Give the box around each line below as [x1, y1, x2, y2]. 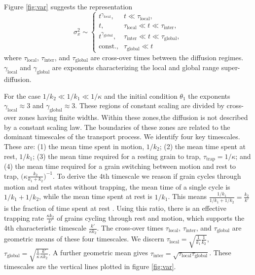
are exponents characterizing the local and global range [52, 62, 219, 73]
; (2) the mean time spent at [159, 141, 246, 151]
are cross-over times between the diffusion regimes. [90, 52, 244, 62]
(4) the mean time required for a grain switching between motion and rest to [4, 161, 236, 171]
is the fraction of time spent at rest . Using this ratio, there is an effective [4, 203, 226, 213]
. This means [168, 191, 207, 201]
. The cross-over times [97, 223, 163, 233]
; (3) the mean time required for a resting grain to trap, [33, 151, 201, 161]
